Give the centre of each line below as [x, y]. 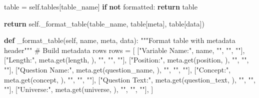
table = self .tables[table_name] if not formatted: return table [101, 6]
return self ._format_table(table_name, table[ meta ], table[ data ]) [104, 23]
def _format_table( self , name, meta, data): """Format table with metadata [120, 40]
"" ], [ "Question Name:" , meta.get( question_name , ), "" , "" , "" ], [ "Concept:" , [117, 69]
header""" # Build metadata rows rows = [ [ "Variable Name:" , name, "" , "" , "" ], [124, 50]
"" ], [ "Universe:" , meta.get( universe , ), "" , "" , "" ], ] [79, 89]
